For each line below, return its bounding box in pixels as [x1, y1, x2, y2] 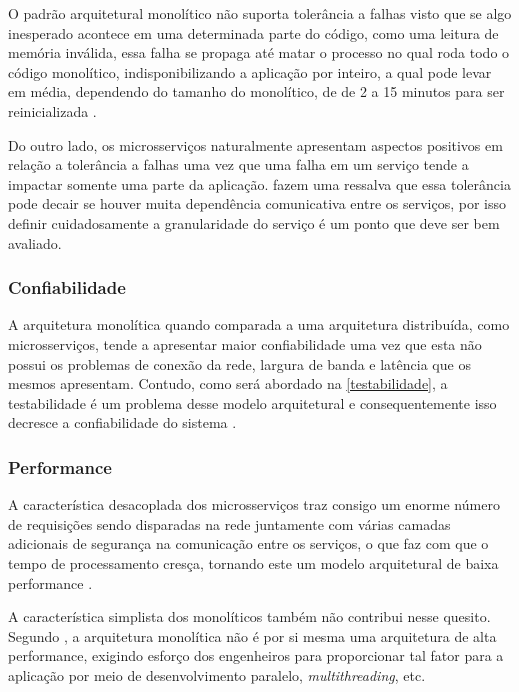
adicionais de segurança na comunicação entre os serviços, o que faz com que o [8, 533, 489, 554]
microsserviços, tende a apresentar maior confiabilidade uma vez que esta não [8, 333, 482, 354]
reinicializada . [8, 100, 97, 121]
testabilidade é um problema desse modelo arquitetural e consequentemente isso [8, 392, 497, 413]
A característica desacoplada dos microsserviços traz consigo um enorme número [8, 494, 500, 515]
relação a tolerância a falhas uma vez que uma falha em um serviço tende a [8, 154, 469, 175]
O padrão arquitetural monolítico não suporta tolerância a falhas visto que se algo [8, 3, 512, 23]
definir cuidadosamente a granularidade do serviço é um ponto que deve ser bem [8, 212, 500, 233]
